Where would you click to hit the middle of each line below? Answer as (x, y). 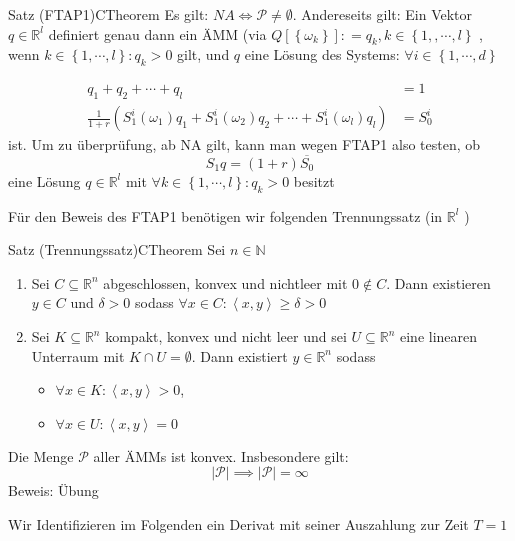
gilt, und (203, 54)
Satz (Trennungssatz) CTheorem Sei (117, 249)
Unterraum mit (78, 355)
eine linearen (438, 336)
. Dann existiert (239, 355)
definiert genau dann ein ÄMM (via (157, 33)
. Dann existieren (438, 282)
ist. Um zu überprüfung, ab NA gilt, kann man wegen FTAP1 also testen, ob (244, 144)
